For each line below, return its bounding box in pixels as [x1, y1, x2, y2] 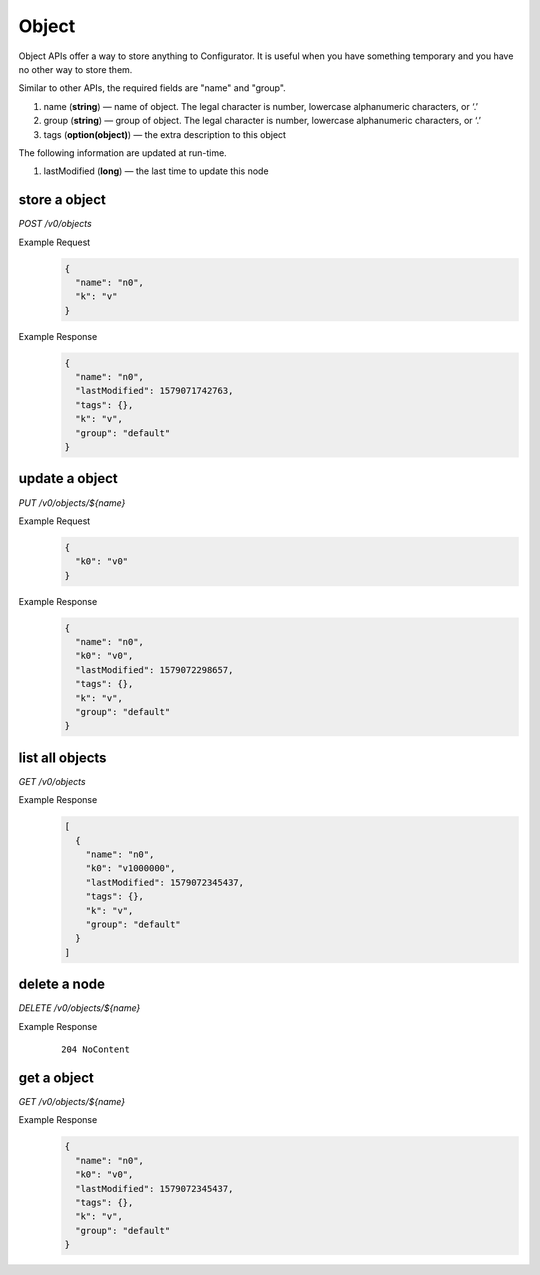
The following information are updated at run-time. [18, 146, 227, 159]
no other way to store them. [18, 63, 133, 75]
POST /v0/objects [18, 218, 92, 230]
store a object [18, 191, 107, 209]
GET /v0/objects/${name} [18, 1095, 125, 1107]
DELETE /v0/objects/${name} [18, 1002, 141, 1014]
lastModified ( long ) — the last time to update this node [43, 165, 269, 177]
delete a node [18, 976, 105, 993]
